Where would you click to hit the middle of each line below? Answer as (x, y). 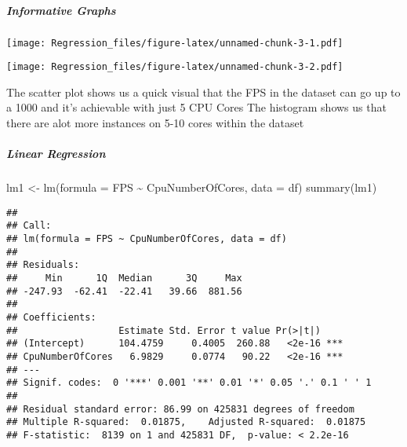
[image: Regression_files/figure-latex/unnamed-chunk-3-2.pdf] (175, 67)
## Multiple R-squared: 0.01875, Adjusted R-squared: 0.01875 (186, 422)
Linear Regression (56, 154)
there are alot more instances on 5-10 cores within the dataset (155, 123)
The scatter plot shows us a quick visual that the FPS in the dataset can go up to (203, 92)
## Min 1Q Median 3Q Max (124, 278)
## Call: (29, 226)
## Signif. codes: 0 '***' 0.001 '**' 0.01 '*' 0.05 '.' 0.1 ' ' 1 (189, 383)
